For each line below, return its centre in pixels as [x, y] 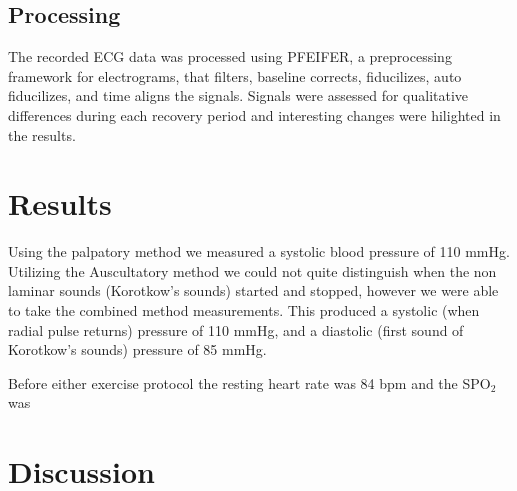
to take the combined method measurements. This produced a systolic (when [244, 310]
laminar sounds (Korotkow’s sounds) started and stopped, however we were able [253, 290]
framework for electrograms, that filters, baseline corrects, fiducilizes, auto [235, 75]
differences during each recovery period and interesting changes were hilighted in [254, 114]
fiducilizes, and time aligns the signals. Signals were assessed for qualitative [238, 95]
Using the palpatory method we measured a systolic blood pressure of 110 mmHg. [259, 251]
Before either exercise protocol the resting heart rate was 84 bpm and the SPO [249, 382]
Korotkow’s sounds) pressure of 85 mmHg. [137, 349]
